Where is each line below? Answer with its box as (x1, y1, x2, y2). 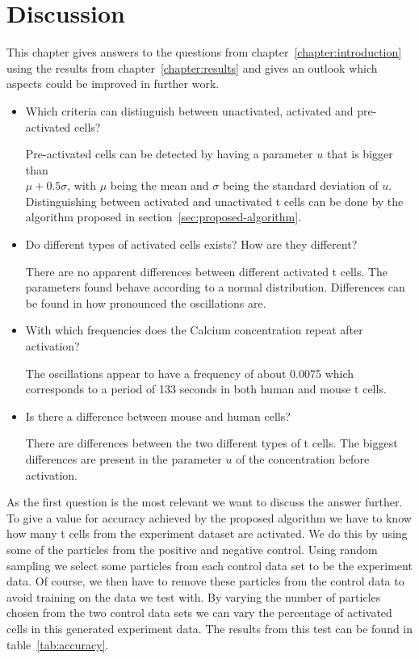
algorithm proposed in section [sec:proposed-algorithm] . (25, 208, 301, 225)
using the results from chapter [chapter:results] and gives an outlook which (6, 59, 378, 76)
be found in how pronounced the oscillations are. (25, 294, 266, 311)
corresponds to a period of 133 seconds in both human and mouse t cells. (25, 380, 387, 397)
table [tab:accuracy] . (6, 636, 109, 653)
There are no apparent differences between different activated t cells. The (25, 262, 388, 279)
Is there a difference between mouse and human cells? (25, 407, 291, 424)
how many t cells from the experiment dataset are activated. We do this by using (6, 525, 408, 542)
